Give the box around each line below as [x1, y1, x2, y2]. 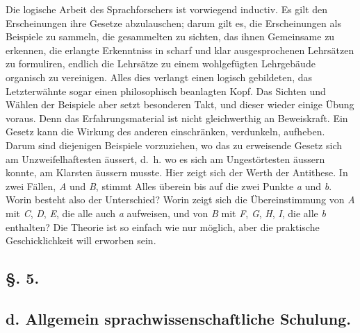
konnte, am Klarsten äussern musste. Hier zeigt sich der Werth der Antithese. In [6, 165, 348, 180]
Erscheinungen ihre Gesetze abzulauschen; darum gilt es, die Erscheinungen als [6, 15, 341, 30]
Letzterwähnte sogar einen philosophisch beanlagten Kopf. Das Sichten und [6, 83, 326, 98]
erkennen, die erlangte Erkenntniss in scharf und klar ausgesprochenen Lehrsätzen [6, 42, 354, 57]
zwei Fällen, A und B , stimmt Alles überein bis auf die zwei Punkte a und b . [6, 178, 332, 193]
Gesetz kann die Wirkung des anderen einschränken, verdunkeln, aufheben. [6, 124, 325, 139]
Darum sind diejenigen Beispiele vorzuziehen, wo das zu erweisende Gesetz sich [6, 137, 342, 152]
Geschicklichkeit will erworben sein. [6, 233, 156, 248]
